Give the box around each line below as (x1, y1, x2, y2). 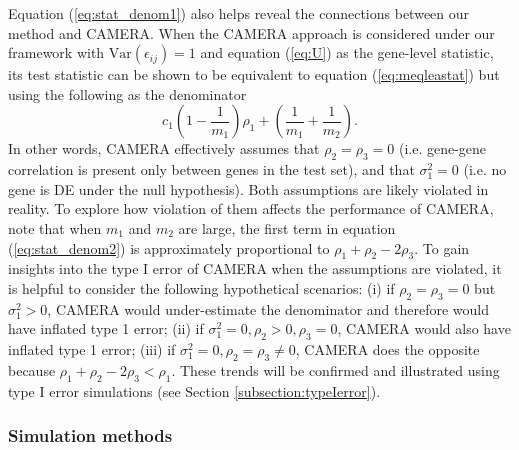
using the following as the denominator (8, 83, 247, 104)
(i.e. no (463, 159, 507, 180)
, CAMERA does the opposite (295, 339, 480, 360)
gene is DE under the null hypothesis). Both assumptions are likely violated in (8, 178, 489, 199)
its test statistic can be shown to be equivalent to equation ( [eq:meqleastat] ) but (8, 64, 500, 85)
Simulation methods (8, 423, 173, 448)
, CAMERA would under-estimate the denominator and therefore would (47, 298, 489, 319)
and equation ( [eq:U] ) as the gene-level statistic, (200, 42, 494, 63)
